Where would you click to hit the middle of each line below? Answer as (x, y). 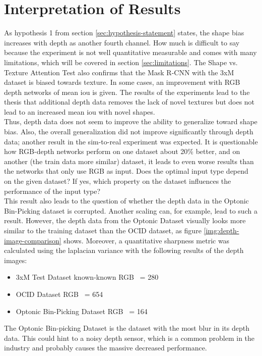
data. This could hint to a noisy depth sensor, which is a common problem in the (129, 338)
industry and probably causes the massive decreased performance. (106, 348)
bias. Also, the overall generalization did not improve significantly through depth (129, 132)
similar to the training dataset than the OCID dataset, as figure (103, 230)
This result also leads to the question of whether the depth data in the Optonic (126, 201)
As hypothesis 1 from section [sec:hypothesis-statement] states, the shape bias (124, 33)
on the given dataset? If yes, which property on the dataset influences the (118, 181)
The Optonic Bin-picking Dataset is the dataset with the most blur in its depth (127, 328)
